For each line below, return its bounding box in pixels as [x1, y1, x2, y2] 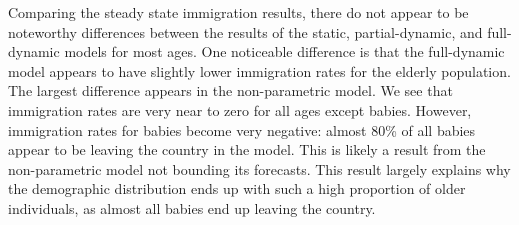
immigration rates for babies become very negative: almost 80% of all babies [8, 119, 476, 140]
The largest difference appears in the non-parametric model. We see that [8, 80, 453, 101]
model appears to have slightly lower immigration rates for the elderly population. [8, 60, 511, 81]
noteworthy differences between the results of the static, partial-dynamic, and [8, 21, 483, 42]
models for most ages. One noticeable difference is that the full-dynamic [64, 41, 505, 62]
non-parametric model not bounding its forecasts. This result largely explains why [8, 158, 511, 179]
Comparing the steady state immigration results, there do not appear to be [8, 2, 469, 22]
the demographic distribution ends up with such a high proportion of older [8, 178, 466, 199]
